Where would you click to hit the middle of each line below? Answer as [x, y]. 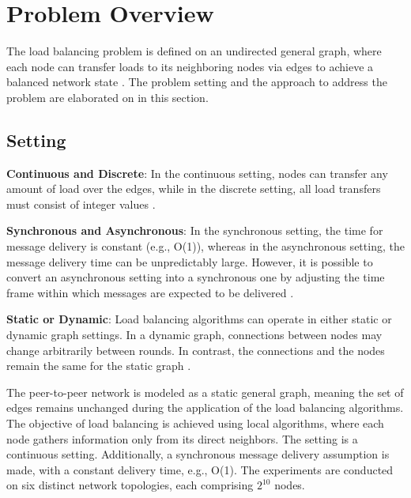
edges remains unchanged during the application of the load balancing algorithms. [205, 407]
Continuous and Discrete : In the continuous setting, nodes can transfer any [197, 173]
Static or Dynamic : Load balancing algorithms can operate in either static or [199, 319]
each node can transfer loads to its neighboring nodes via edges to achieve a [190, 66]
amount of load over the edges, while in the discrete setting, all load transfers [194, 189]
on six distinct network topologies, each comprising [130, 485]
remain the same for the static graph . [99, 366]
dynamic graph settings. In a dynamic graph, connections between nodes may [194, 335]
